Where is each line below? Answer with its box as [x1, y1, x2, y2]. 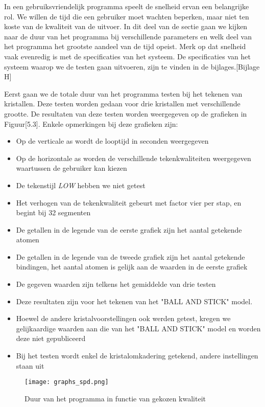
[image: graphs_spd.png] [25, 378, 109, 386]
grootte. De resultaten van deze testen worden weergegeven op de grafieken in [4, 108, 247, 119]
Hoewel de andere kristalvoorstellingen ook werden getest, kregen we [16, 313, 231, 324]
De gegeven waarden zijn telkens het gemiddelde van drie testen [16, 279, 216, 289]
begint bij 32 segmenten [16, 207, 91, 218]
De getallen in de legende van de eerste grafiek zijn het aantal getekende [16, 224, 242, 235]
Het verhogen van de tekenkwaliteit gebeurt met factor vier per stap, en [16, 197, 242, 208]
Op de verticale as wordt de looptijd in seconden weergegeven [16, 135, 209, 146]
